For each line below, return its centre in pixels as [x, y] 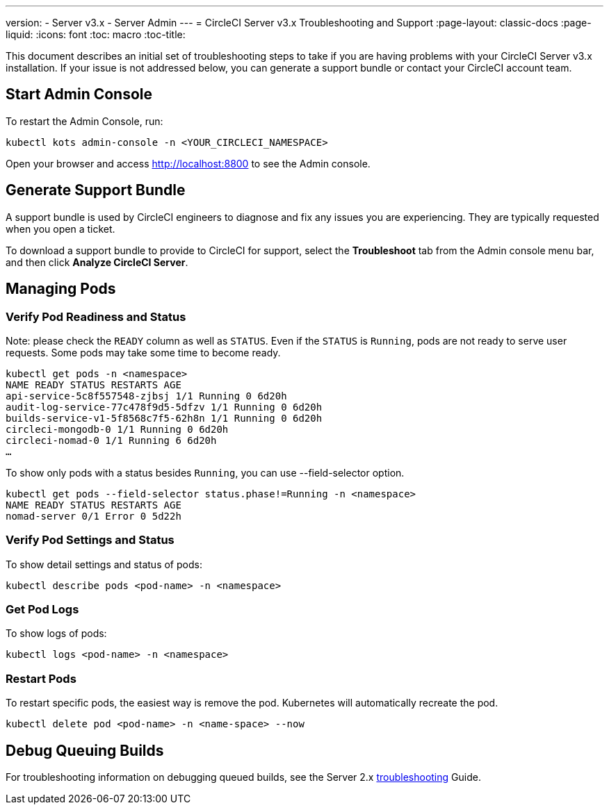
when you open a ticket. [60, 229]
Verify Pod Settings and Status [90, 540]
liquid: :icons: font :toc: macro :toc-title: [96, 34]
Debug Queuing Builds [85, 750]
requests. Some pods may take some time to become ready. [143, 352]
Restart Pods [41, 678]
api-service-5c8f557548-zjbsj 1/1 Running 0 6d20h [146, 396]
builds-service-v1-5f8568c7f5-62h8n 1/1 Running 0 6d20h [164, 418]
